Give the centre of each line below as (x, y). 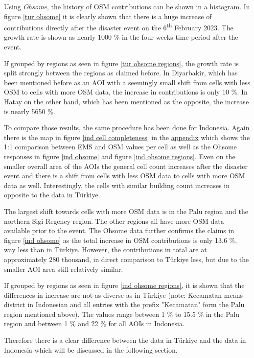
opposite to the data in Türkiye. (52, 195)
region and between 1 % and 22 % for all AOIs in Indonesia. (94, 323)
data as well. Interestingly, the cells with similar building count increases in (117, 185)
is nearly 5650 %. (30, 111)
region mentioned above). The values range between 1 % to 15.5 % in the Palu (122, 314)
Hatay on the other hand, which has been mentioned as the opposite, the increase (127, 101)
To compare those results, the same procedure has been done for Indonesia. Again (127, 128)
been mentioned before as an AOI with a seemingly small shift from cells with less (127, 82)
